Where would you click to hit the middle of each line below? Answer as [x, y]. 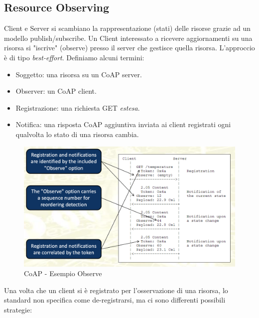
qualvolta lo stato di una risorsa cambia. [77, 134]
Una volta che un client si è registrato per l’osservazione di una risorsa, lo [116, 290]
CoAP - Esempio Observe [63, 273]
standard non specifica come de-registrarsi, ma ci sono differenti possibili [115, 300]
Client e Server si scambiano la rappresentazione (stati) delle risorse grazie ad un [127, 28]
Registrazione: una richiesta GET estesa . [78, 107]
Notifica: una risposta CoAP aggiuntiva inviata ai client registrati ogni [123, 124]
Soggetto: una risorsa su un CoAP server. [79, 74]
